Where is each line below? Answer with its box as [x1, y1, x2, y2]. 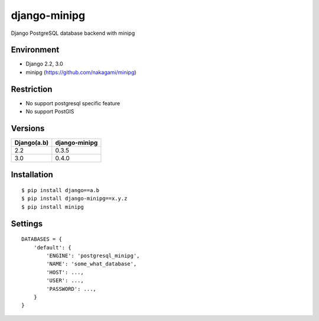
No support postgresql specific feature [25, 99, 121, 106]
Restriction [11, 84, 53, 94]
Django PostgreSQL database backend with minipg [11, 30, 135, 37]
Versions [11, 123, 45, 133]
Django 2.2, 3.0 [25, 60, 63, 67]
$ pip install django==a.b [21, 187, 100, 194]
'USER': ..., [46, 277, 84, 284]
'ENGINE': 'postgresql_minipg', [46, 252, 140, 260]
